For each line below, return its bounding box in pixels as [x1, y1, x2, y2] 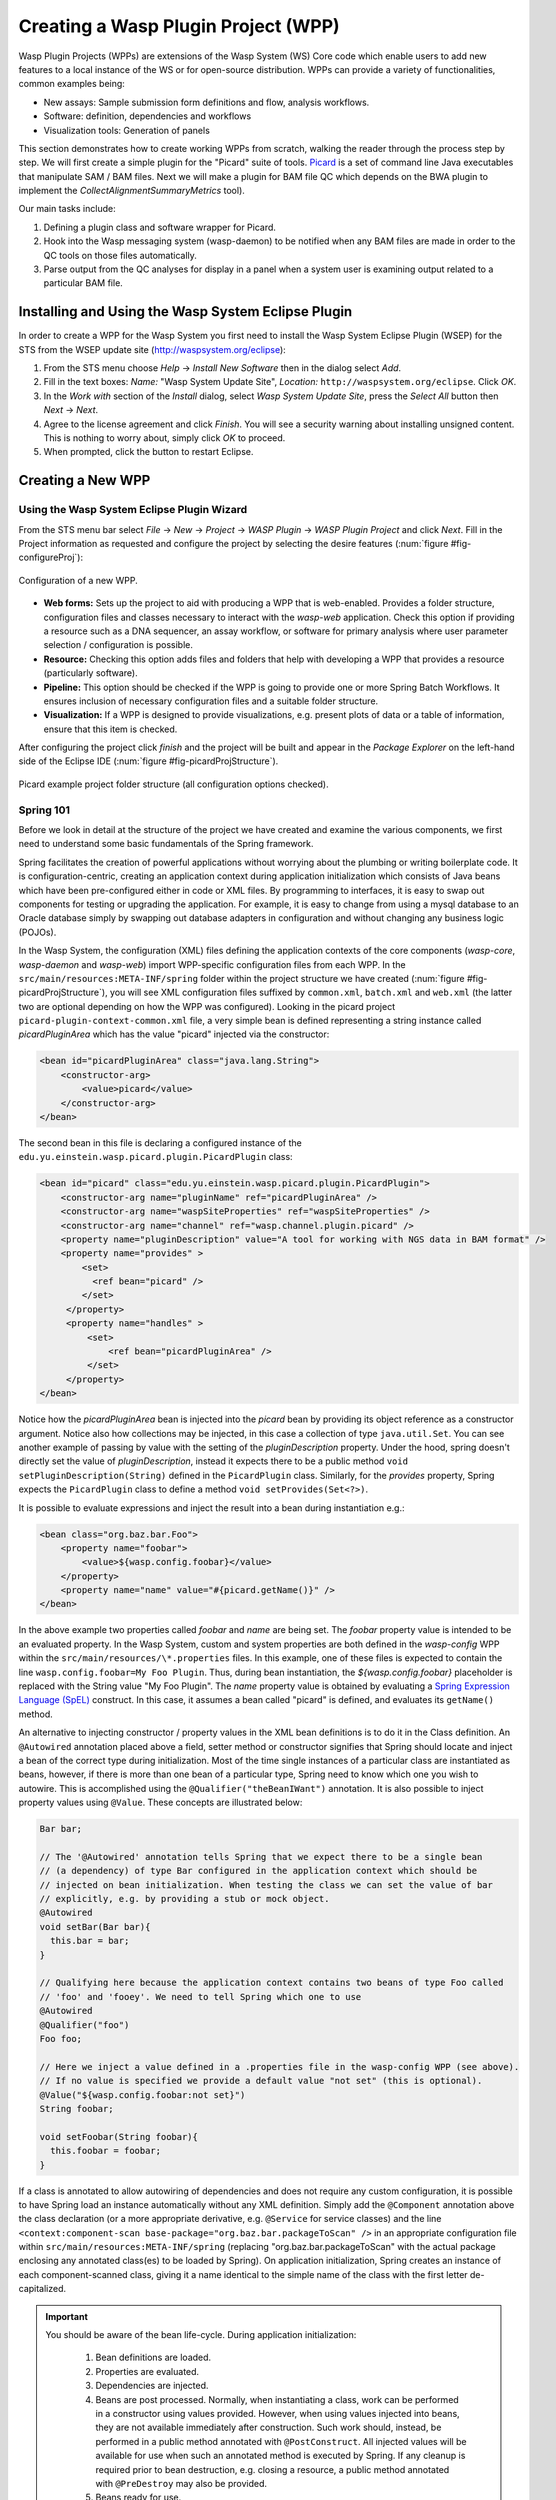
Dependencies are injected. [95, 2380, 209, 2392]
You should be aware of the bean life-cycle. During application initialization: [45, 2329, 357, 2341]
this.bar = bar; [50, 1935, 130, 1947]
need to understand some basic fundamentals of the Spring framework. [18, 838, 314, 850]
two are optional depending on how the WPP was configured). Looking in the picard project [18, 1000, 395, 1012]
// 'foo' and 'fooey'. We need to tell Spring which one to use [39, 1991, 362, 2002]
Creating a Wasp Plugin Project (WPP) [18, 15, 340, 37]
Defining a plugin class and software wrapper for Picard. [43, 221, 277, 233]
